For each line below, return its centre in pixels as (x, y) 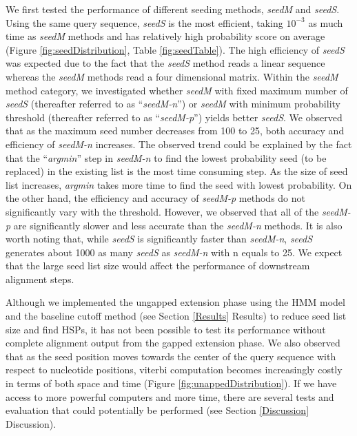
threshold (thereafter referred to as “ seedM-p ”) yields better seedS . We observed (174, 117)
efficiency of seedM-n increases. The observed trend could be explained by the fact (179, 144)
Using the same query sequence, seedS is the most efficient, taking (144, 22)
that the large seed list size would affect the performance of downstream (158, 266)
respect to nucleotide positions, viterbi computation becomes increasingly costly (174, 370)
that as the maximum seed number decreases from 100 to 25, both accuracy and (175, 131)
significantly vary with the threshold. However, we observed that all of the (162, 211)
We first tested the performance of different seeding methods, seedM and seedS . (173, 9)
